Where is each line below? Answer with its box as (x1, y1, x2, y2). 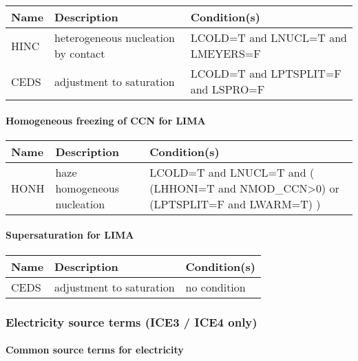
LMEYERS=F (190, 45, 261, 61)
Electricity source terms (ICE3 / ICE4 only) (6, 313, 257, 330)
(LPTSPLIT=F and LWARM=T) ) (149, 195, 321, 212)
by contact (54, 45, 105, 61)
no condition (185, 278, 246, 295)
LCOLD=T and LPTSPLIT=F (190, 65, 341, 81)
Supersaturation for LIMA (6, 228, 134, 242)
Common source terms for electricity (6, 342, 184, 357)
